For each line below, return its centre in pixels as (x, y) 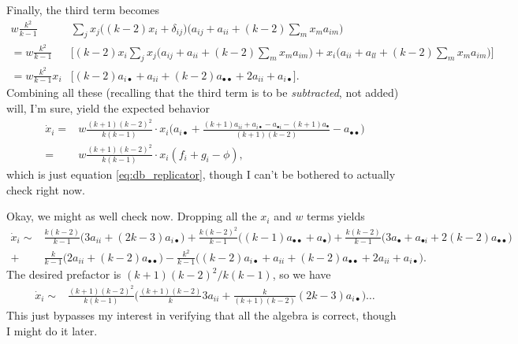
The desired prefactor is (64, 274)
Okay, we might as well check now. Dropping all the (132, 216)
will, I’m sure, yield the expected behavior (108, 107)
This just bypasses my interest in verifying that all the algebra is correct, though (201, 315)
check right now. (46, 189)
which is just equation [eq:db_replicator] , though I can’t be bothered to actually (201, 174)
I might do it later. (52, 330)
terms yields (336, 216)
